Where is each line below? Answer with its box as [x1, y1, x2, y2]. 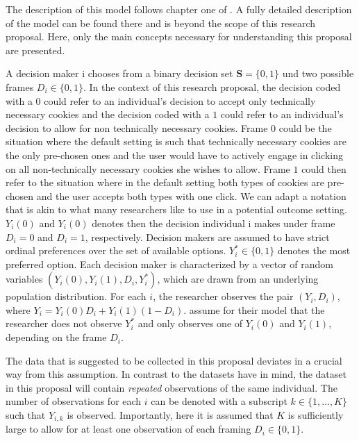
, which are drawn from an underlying [157, 272, 319, 286]
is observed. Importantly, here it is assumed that [67, 408, 274, 422]
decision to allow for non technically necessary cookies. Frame [6, 120, 268, 135]
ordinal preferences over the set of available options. [6, 243, 226, 258]
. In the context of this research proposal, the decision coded [83, 79, 341, 94]
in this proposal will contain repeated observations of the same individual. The [6, 380, 337, 394]
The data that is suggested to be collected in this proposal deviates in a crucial [6, 353, 342, 367]
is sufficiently [287, 408, 344, 422]
